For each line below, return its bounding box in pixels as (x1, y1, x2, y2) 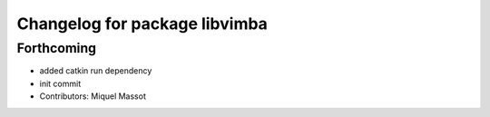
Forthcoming (16, 40, 97, 56)
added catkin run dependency (39, 65, 152, 76)
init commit (39, 78, 82, 89)
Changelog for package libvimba (16, 14, 268, 34)
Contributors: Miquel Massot (39, 91, 147, 102)
